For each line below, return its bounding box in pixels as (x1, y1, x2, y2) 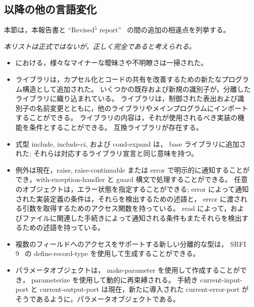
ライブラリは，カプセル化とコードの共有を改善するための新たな (15, 74, 222, 84)
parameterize (31, 274, 70, 284)
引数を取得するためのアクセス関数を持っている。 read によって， (22, 203, 231, 213)
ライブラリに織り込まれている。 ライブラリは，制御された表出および (15, 93, 238, 103)
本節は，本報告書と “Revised (4, 25, 95, 35)
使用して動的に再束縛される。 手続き (79, 274, 198, 284)
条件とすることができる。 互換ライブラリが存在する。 (29, 122, 203, 132)
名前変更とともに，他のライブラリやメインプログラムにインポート (36, 102, 249, 113)
